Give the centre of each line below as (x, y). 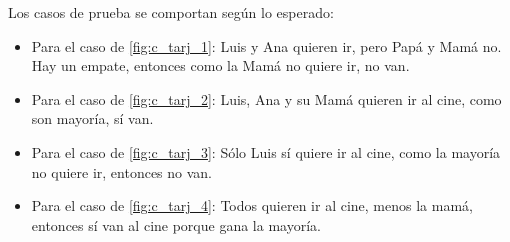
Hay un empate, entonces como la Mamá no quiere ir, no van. (220, 65)
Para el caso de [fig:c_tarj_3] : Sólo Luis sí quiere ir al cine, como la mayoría (266, 151)
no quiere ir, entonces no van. (122, 171)
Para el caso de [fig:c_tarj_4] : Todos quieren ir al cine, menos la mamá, (252, 205)
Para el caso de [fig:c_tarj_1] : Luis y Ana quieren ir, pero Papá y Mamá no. (266, 45)
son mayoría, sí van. (92, 118)
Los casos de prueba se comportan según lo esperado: (171, 12)
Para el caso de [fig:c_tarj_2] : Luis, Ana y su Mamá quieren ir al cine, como (266, 98)
